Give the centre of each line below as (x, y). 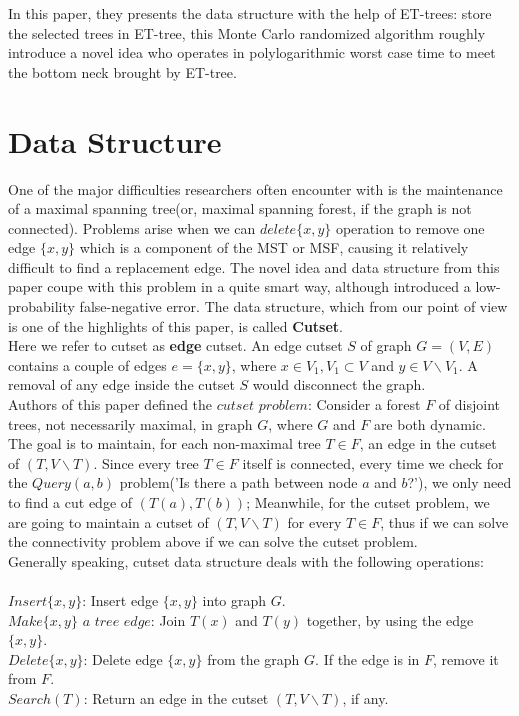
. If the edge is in (367, 658)
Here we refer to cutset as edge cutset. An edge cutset (175, 345)
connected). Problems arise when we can (132, 227)
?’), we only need (459, 482)
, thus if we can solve (444, 521)
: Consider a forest (364, 404)
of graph (386, 345)
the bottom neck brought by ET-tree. (122, 71)
